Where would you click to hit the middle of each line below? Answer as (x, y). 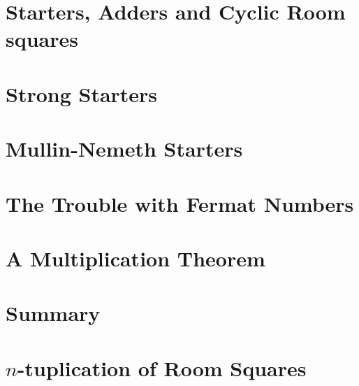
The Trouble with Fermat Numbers (180, 203)
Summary (53, 313)
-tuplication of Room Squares (162, 367)
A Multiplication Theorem (135, 258)
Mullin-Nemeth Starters (124, 149)
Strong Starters (82, 93)
